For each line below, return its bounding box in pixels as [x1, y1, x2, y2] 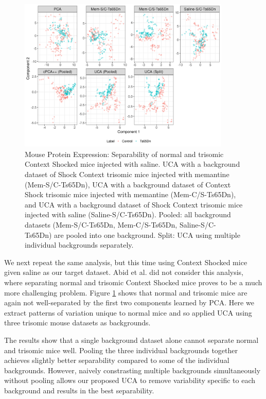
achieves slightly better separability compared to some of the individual [4, 355, 229, 366]
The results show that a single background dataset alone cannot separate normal [4, 334, 259, 345]
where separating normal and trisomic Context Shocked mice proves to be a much [4, 276, 262, 287]
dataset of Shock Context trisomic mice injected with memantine [25, 169, 229, 180]
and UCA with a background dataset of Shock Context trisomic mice [25, 199, 243, 210]
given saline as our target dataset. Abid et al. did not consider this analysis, [4, 267, 244, 277]
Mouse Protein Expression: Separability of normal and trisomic [25, 148, 224, 159]
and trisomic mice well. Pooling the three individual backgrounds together [4, 344, 238, 355]
